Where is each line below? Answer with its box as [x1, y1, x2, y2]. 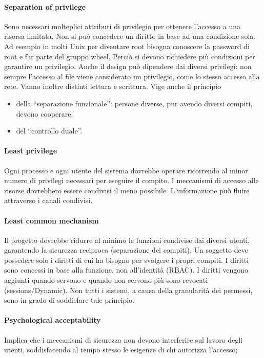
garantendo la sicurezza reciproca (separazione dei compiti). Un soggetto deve [4, 244, 248, 255]
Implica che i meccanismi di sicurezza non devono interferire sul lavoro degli [4, 334, 243, 345]
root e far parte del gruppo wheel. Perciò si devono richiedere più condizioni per [4, 51, 255, 61]
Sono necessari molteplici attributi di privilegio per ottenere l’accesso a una [4, 20, 240, 31]
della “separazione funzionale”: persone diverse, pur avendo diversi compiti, [16, 98, 253, 108]
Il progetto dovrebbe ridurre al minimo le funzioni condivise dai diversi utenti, [4, 234, 250, 245]
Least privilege [4, 145, 57, 156]
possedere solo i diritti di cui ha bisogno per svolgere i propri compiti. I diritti [4, 254, 249, 265]
